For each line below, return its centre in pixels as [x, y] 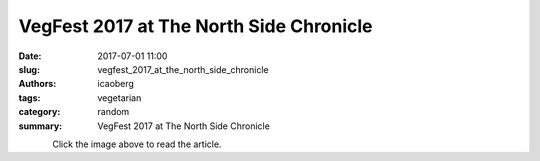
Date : [30, 56]
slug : [29, 69]
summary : [40, 126]
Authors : [37, 84]
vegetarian [119, 97]
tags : [29, 97]
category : [39, 112]
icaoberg [116, 84]
